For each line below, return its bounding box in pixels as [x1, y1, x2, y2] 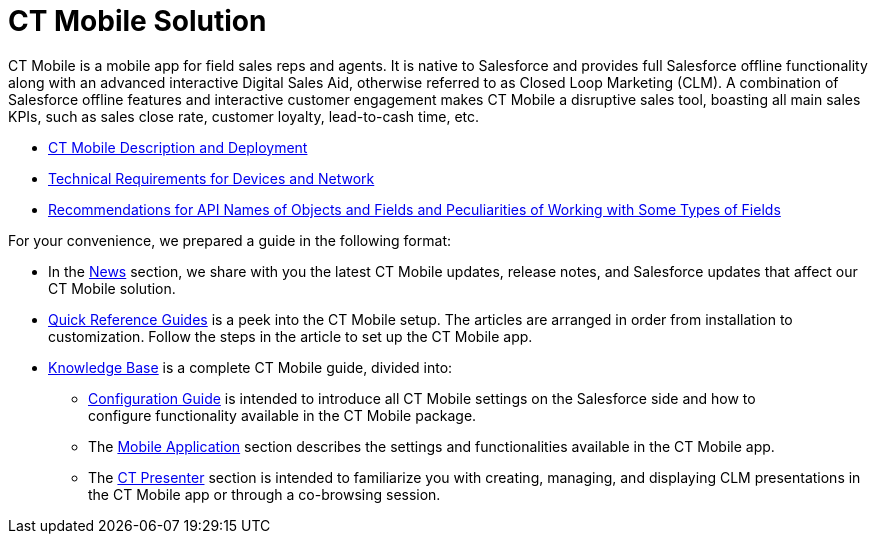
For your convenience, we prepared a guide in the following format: [8, 231, 451, 249]
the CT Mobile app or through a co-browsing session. [88, 485, 441, 503]
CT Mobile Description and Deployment [48, 138, 308, 156]
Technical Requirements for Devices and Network [48, 169, 375, 187]
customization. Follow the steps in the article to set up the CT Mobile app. [48, 327, 533, 345]
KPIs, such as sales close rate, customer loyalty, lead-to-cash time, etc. [8, 107, 480, 125]
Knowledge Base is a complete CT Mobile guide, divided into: [48, 358, 453, 376]
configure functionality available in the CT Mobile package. [88, 406, 477, 424]
